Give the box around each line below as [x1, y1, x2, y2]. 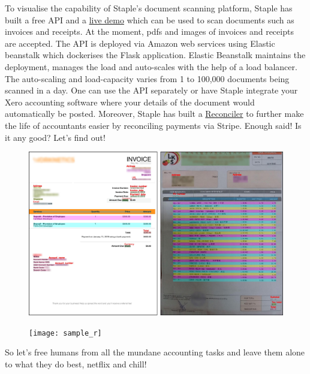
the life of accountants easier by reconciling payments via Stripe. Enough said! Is [5, 119, 302, 131]
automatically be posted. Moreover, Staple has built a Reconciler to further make [5, 107, 304, 120]
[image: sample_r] [29, 328, 102, 337]
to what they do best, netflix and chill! [5, 357, 147, 370]
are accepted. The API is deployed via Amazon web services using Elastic [5, 37, 275, 49]
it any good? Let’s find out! [5, 131, 106, 143]
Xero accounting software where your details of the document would [5, 95, 255, 108]
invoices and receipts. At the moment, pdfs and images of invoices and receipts [5, 25, 294, 38]
